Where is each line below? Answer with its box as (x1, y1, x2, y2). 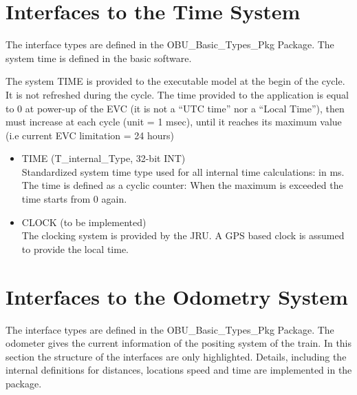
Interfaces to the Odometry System (6, 282, 348, 310)
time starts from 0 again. (21, 192, 127, 206)
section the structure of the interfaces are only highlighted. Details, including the (6, 349, 347, 363)
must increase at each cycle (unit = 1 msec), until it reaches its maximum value (6, 114, 342, 129)
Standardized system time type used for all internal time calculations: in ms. (21, 164, 345, 179)
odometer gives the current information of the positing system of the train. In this (6, 336, 352, 350)
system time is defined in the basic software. (6, 50, 192, 65)
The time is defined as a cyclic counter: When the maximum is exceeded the (21, 178, 343, 192)
